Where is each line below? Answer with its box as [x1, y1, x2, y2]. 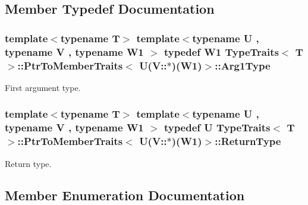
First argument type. [5, 81, 81, 93]
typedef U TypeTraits [164, 120, 271, 135]
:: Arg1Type [215, 58, 271, 72]
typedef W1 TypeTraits [164, 44, 279, 59]
